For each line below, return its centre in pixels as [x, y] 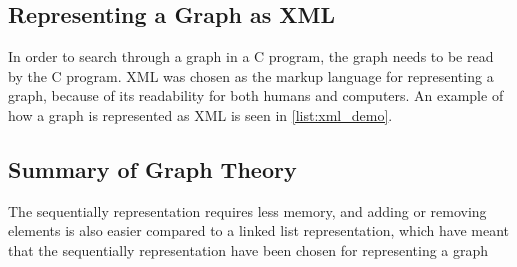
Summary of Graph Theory [152, 168]
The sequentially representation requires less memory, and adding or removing [247, 210]
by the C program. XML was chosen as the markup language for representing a [251, 75]
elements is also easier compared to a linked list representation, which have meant [259, 230]
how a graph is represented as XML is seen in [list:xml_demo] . [200, 114]
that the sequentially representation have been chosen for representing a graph [248, 249]
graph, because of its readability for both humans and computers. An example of [256, 95]
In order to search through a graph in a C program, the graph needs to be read [251, 56]
